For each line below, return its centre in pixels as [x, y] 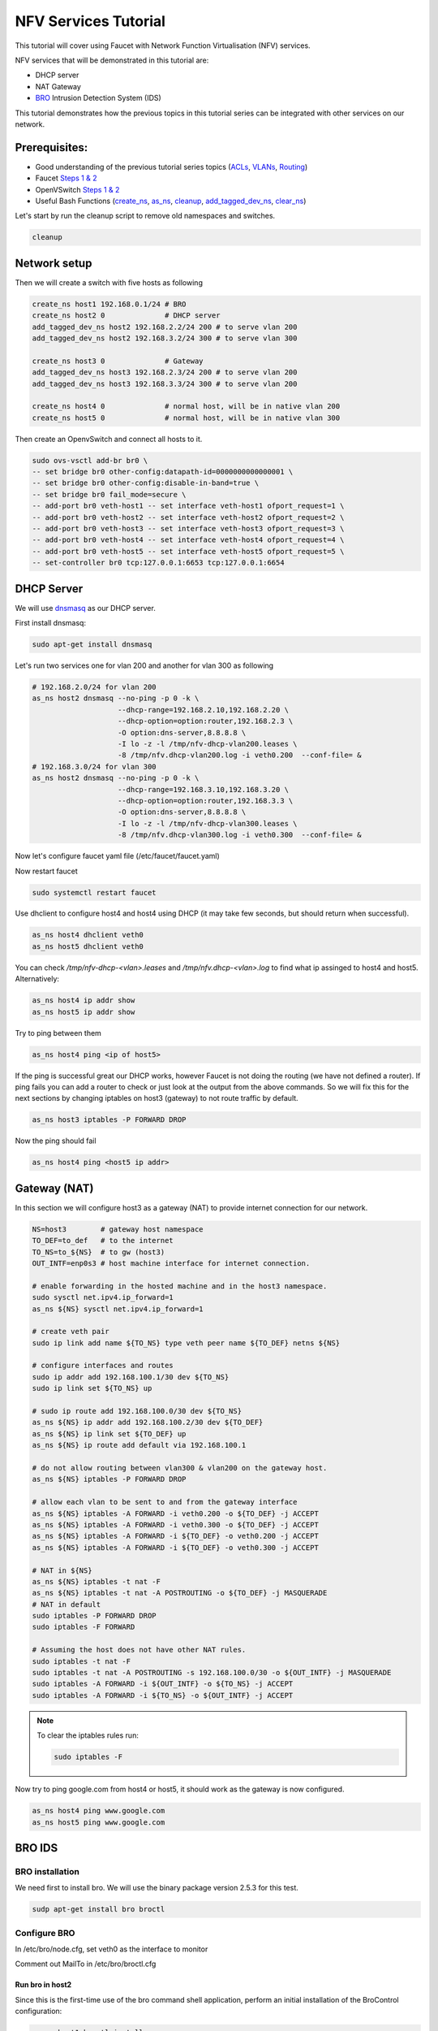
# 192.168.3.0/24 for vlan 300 [94, 766]
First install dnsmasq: [51, 623]
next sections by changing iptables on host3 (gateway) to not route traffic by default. [157, 1098]
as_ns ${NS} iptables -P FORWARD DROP [109, 1479]
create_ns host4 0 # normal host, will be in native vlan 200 [186, 407]
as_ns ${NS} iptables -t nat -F [97, 1581]
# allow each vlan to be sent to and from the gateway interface [165, 1502]
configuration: [39, 2012]
